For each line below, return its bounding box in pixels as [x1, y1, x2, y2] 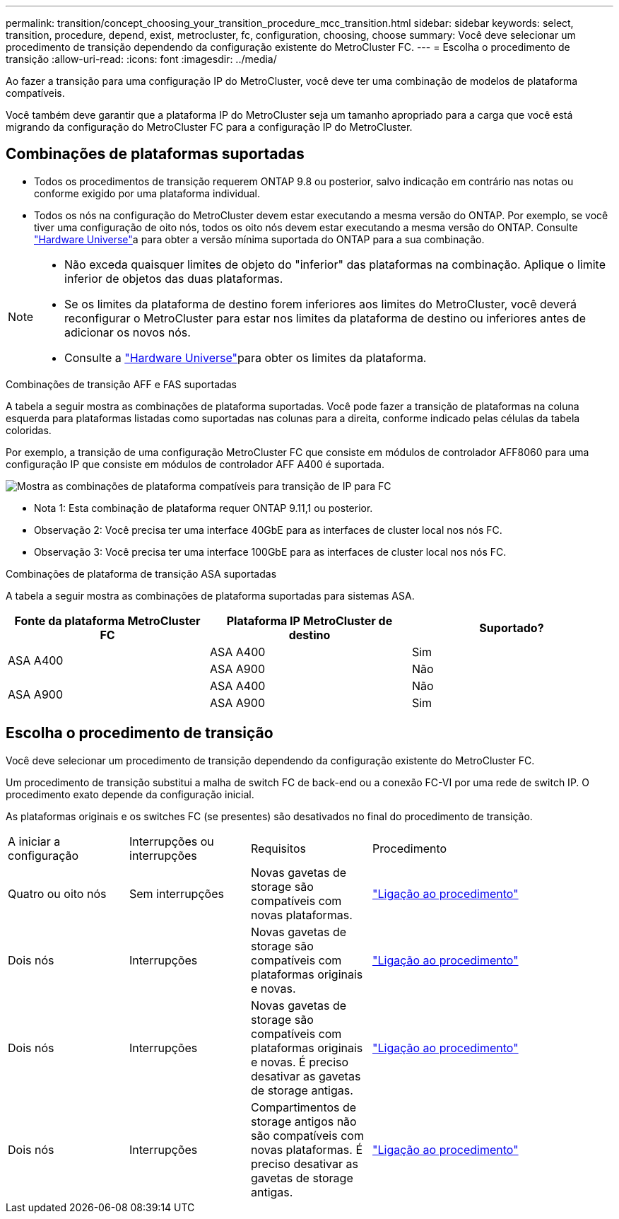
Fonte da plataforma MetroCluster [14, 613, 201, 628]
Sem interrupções [129, 886, 224, 901]
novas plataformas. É [251, 1142, 363, 1157]
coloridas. [6, 424, 52, 436]
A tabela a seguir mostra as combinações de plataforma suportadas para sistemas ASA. [6, 589, 415, 602]
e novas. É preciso [251, 1054, 349, 1069]
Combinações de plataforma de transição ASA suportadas [6, 567, 277, 580]
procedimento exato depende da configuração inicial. [6, 788, 254, 800]
